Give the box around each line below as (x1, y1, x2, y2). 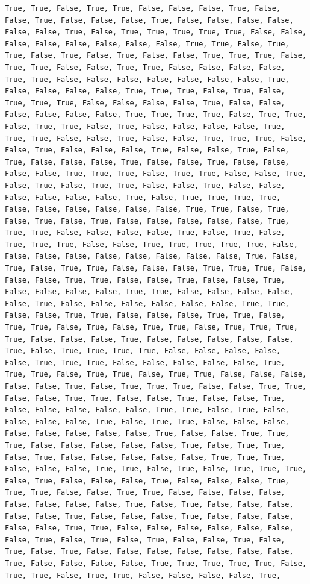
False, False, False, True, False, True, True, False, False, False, (5, 417, 290, 426)
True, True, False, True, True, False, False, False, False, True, (5, 571, 281, 580)
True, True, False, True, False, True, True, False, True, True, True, (5, 323, 298, 332)
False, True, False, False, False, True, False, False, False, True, (5, 476, 290, 485)
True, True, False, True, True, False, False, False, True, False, (5, 4, 281, 13)
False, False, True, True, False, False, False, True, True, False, (5, 311, 285, 320)
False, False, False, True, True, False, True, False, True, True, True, (5, 465, 307, 474)
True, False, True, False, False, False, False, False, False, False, (5, 547, 294, 556)
